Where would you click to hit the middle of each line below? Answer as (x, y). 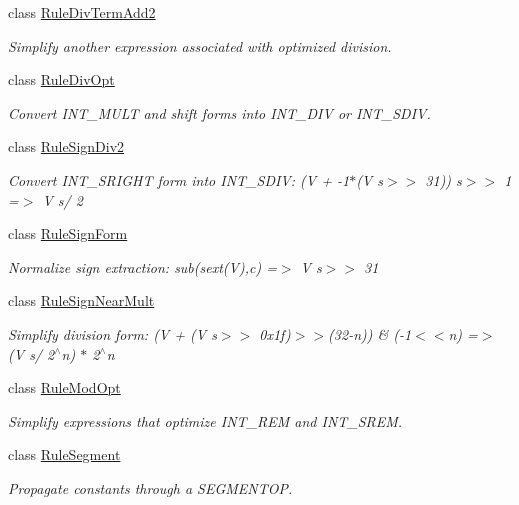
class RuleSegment (64, 454)
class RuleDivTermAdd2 (82, 12)
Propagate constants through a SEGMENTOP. (150, 487)
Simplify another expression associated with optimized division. (200, 45)
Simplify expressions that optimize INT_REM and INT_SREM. (205, 420)
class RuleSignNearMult (81, 300)
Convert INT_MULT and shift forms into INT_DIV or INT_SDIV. (219, 112)
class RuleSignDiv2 (66, 146)
